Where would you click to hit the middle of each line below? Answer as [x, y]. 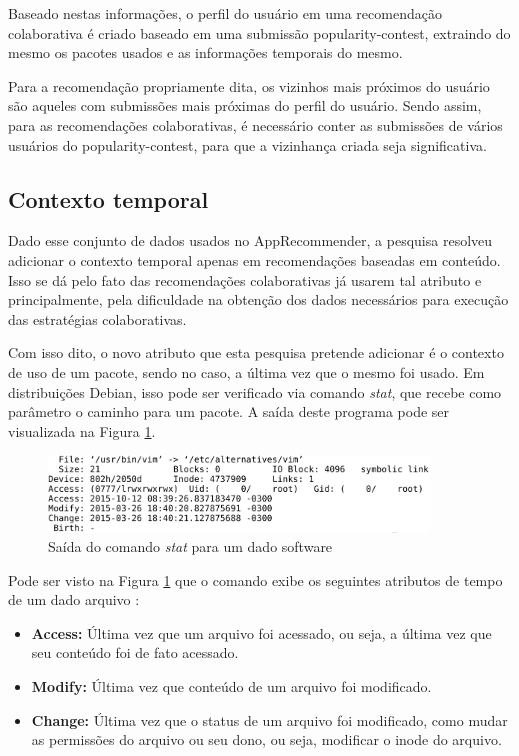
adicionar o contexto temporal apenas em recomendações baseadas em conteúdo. [254, 259]
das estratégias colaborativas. [97, 318]
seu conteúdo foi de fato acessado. [135, 652]
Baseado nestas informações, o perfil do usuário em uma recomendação [225, 13]
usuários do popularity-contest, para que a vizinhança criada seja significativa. [247, 144]
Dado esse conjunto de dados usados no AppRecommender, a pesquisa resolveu [250, 240]
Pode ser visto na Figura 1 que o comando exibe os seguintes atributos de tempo [255, 579]
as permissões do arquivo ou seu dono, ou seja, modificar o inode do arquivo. [266, 739]
